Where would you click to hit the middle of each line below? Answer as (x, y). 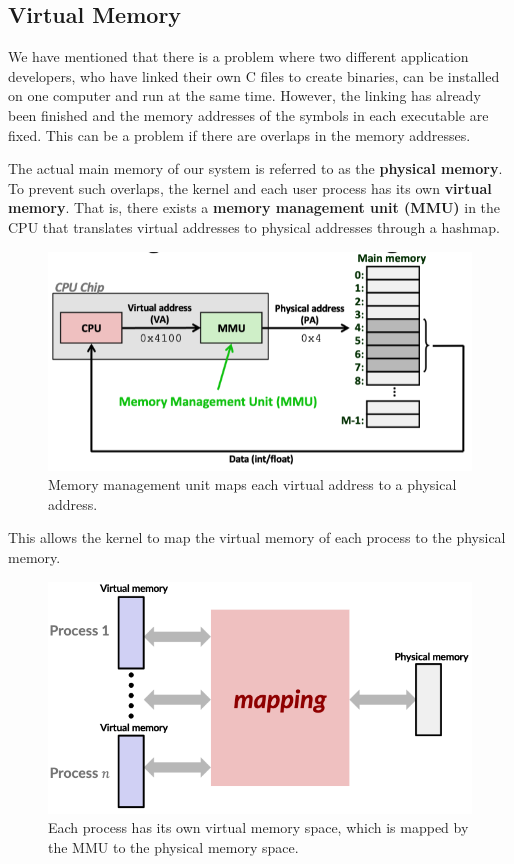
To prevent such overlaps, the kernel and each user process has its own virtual (250, 187)
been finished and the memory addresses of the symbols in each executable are (248, 114)
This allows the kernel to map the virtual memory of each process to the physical (257, 537)
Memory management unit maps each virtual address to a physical (252, 484)
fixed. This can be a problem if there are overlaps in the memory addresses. (239, 134)
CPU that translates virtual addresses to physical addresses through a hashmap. (254, 226)
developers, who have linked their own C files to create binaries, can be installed (254, 75)
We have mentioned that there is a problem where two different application (238, 56)
